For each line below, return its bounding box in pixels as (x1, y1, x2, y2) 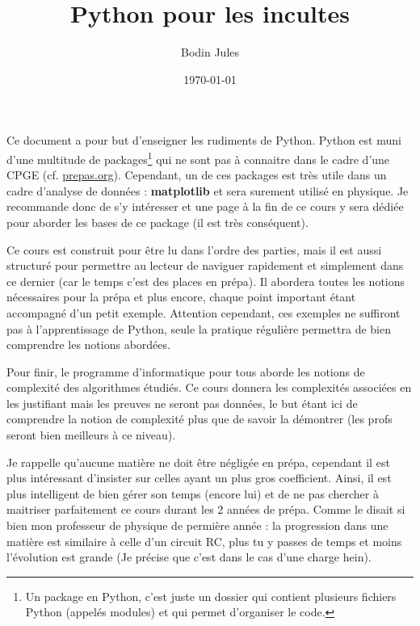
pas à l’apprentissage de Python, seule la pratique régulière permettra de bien (6, 320, 391, 337)
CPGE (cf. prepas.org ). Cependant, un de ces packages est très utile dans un (6, 166, 387, 183)
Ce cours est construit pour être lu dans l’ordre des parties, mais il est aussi (6, 241, 382, 258)
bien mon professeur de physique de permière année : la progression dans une (6, 517, 388, 534)
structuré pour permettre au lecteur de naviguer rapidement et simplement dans (6, 257, 404, 274)
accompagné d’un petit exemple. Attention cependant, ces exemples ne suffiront (6, 304, 401, 321)
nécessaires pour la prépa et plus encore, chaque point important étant (6, 288, 356, 305)
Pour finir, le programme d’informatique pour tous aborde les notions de (6, 363, 365, 380)
